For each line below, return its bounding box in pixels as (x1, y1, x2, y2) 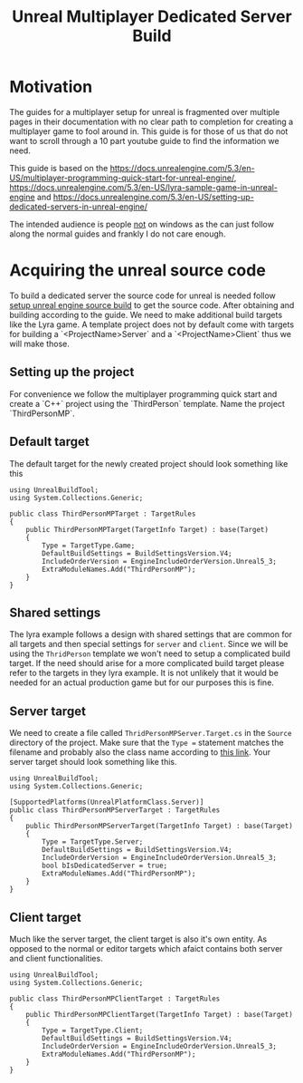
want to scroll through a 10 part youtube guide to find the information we (9, 135, 279, 146)
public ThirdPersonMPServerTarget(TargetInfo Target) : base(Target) (25, 822, 294, 831)
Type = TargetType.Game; (42, 541, 136, 550)
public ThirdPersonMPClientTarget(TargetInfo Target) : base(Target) (25, 1010, 294, 1019)
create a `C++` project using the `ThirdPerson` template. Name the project (9, 398, 285, 409)
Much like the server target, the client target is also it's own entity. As (9, 933, 268, 944)
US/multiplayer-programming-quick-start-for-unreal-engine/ (9, 172, 235, 183)
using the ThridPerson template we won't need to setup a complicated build (9, 648, 291, 659)
